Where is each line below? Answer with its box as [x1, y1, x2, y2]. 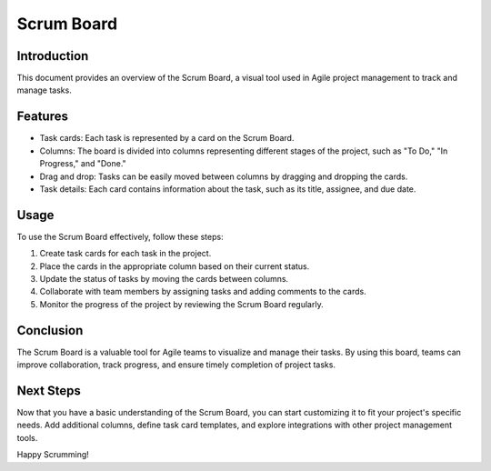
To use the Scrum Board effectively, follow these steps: [16, 231, 224, 242]
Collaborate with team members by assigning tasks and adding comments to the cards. [39, 286, 367, 297]
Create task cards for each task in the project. [39, 248, 212, 259]
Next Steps [16, 383, 81, 398]
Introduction [16, 48, 89, 64]
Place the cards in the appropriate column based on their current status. [39, 260, 310, 272]
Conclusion [16, 323, 84, 338]
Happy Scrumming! [16, 449, 90, 460]
